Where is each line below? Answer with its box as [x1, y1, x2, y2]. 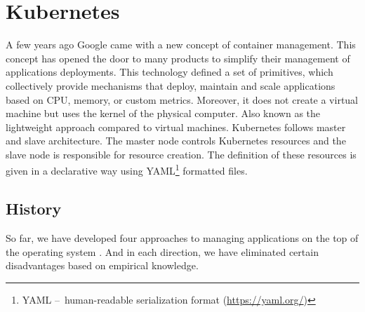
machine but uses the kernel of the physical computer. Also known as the [6, 106, 321, 121]
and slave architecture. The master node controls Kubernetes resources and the [6, 133, 346, 148]
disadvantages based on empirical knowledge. [6, 258, 199, 273]
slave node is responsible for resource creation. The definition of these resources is [6, 147, 357, 161]
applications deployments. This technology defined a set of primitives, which [6, 65, 333, 79]
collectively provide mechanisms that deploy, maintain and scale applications [6, 78, 336, 93]
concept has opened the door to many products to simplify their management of [6, 50, 350, 65]
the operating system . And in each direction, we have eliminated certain [6, 244, 319, 259]
